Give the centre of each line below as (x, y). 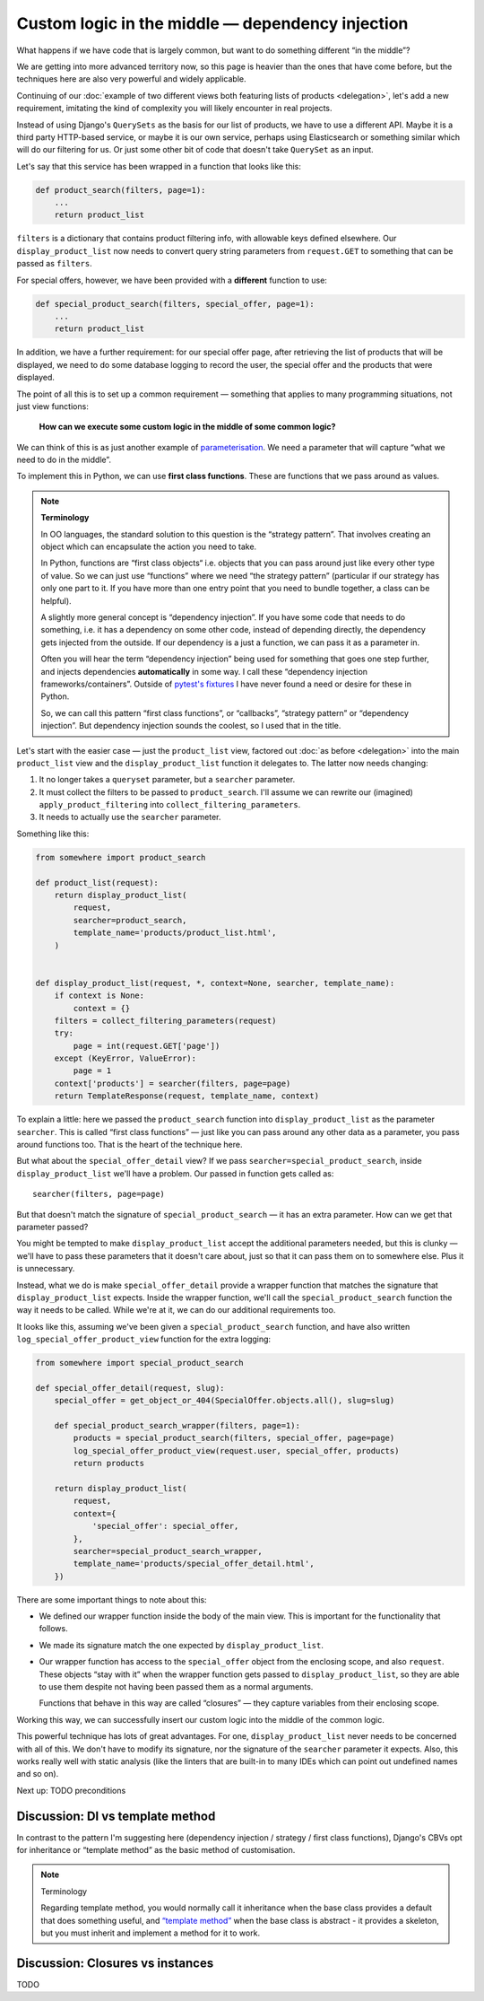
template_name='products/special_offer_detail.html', (194, 1564)
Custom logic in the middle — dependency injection (212, 23)
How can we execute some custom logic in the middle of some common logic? (187, 427)
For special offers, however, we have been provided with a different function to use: (172, 280)
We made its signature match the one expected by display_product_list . (181, 1645)
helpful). (56, 600)
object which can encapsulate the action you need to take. (149, 546)
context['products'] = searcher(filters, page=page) (173, 1083)
